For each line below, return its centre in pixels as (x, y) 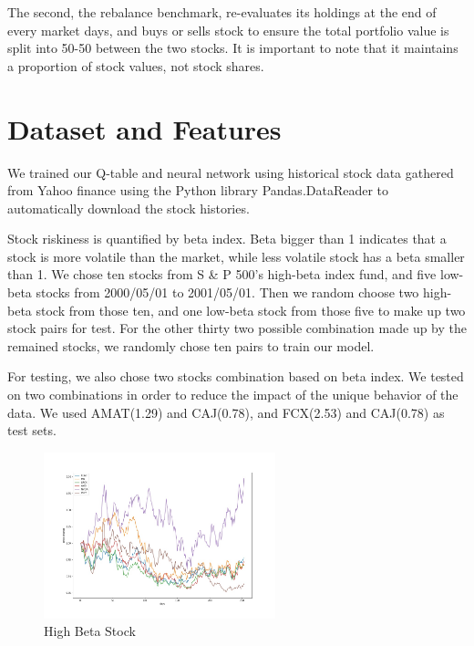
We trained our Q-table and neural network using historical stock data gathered (231, 172)
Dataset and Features (144, 128)
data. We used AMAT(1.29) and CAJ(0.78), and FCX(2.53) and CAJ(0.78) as (226, 412)
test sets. (32, 430)
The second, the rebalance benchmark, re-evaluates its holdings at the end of (222, 12)
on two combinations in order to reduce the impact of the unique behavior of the (233, 395)
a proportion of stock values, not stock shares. (136, 65)
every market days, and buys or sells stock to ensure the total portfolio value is (228, 30)
